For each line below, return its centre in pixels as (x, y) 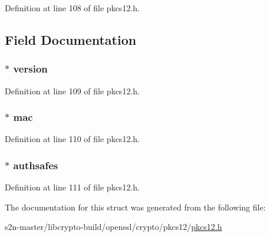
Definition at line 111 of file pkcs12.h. (72, 187)
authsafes (36, 165)
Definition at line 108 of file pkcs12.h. (72, 8)
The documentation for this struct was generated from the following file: (135, 207)
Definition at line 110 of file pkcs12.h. (72, 139)
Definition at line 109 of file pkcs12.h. (72, 90)
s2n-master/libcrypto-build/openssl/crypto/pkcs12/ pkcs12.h (113, 227)
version (30, 69)
